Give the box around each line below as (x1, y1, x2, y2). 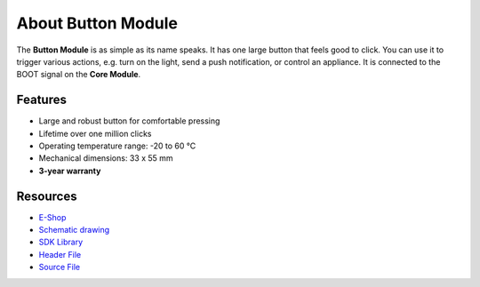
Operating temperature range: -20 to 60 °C (38, 140, 196, 151)
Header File (38, 249, 82, 259)
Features (16, 92, 67, 108)
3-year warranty (38, 165, 101, 176)
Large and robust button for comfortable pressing (38, 116, 220, 126)
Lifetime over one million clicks (38, 128, 152, 139)
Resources (16, 188, 77, 203)
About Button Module (16, 13, 178, 33)
